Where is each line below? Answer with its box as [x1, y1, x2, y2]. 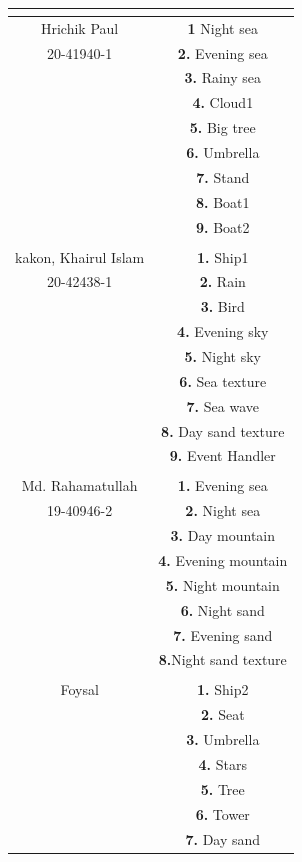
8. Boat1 [195, 191, 250, 212]
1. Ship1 [197, 246, 249, 267]
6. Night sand [180, 599, 265, 620]
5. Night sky [184, 345, 261, 366]
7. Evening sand [173, 624, 273, 645]
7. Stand [196, 166, 250, 187]
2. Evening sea [177, 42, 268, 63]
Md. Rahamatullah [21, 475, 138, 496]
